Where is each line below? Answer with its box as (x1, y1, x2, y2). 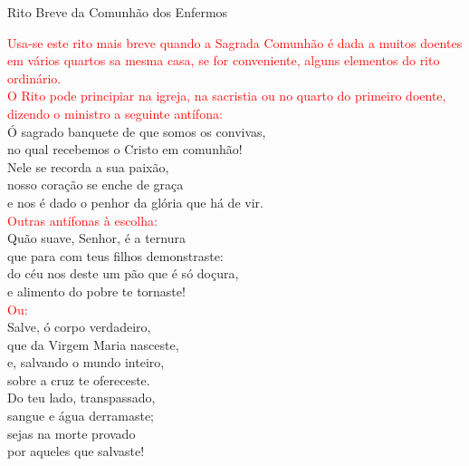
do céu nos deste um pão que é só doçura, (7, 264, 239, 283)
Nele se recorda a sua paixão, (7, 157, 169, 176)
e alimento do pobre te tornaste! (7, 281, 186, 300)
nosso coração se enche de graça (7, 175, 184, 194)
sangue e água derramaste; (7, 406, 154, 425)
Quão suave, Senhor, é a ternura (7, 228, 186, 248)
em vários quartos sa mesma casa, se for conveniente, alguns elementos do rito (7, 51, 440, 70)
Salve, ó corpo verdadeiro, (7, 317, 151, 336)
